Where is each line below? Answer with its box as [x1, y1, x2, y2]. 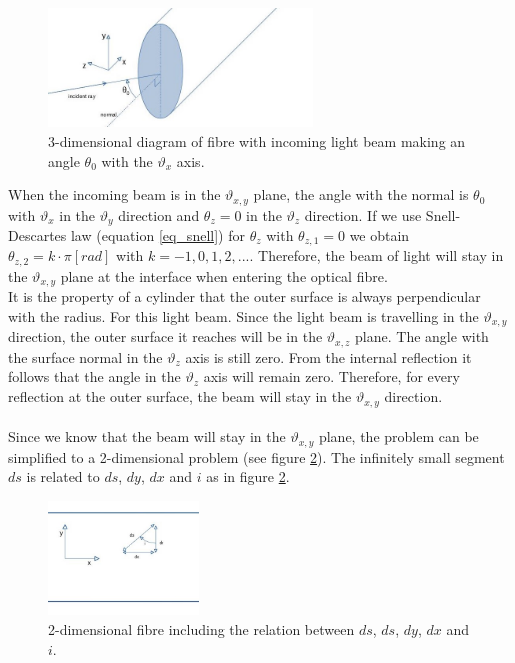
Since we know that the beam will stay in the [8, 426, 286, 447]
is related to [26, 466, 100, 487]
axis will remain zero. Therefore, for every [203, 366, 460, 387]
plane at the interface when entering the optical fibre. [60, 265, 388, 286]
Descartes [8, 225, 67, 245]
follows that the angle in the [8, 366, 181, 387]
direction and [118, 204, 200, 225]
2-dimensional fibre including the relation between [48, 619, 355, 640]
